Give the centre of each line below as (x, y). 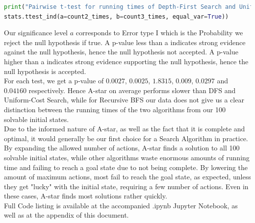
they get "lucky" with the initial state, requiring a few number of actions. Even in (126, 186)
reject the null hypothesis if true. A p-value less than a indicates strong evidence (125, 42)
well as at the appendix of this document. (66, 215)
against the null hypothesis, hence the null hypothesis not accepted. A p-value (121, 52)
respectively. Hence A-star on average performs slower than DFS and (132, 90)
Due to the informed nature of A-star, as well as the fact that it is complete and (125, 129)
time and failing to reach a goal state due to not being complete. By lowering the (126, 167)
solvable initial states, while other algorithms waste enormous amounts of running (127, 157)
